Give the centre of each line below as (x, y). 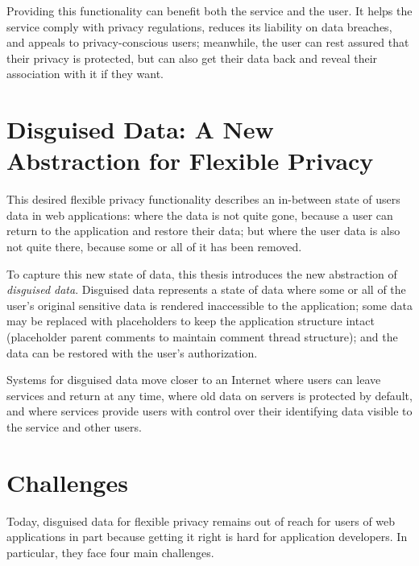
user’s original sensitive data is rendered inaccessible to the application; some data (209, 305)
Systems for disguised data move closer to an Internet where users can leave (194, 380)
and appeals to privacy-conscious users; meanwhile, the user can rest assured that (208, 42)
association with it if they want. (85, 74)
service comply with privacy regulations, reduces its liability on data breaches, (199, 26)
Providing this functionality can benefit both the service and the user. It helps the (209, 10)
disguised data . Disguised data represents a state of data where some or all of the (206, 289)
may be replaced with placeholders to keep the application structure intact (191, 321)
